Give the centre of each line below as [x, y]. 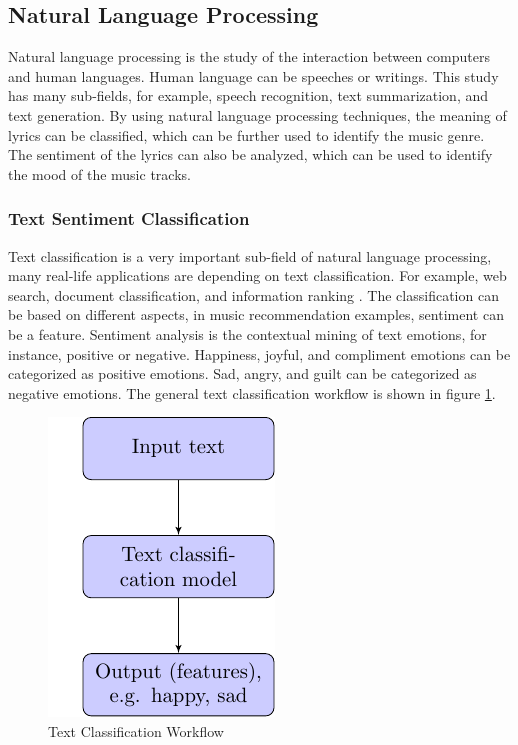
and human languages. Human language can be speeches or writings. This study [253, 75]
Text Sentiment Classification [129, 218]
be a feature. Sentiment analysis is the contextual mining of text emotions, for [247, 333]
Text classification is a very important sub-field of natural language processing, [250, 255]
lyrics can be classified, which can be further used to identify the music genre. [246, 134]
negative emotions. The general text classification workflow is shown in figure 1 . [252, 392]
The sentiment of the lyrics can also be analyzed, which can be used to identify [250, 154]
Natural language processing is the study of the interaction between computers [249, 56]
